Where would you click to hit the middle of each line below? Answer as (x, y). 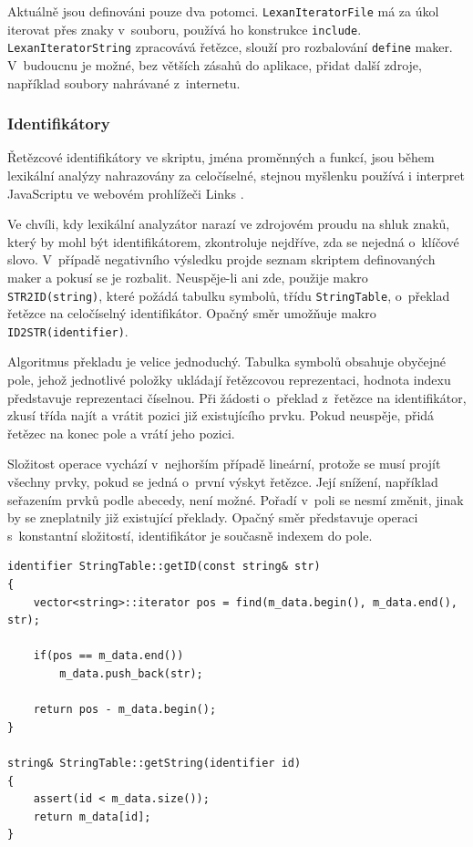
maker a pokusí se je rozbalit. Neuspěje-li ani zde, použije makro (188, 277)
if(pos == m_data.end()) (108, 656)
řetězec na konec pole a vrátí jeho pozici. (121, 433)
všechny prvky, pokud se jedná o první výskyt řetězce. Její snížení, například (223, 481)
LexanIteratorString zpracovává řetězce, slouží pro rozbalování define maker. (230, 47)
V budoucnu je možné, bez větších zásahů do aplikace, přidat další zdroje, (215, 64)
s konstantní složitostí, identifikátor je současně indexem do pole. (190, 535)
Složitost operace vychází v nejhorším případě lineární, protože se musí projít (224, 464)
